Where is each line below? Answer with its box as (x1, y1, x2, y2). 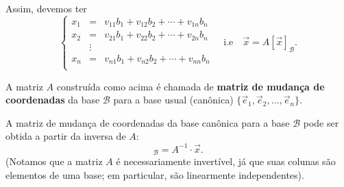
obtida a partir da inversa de (5, 129, 126, 143)
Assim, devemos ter (5, 1, 87, 15)
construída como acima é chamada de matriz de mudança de (56, 79, 325, 93)
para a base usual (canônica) (113, 92, 234, 107)
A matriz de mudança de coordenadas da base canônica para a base (5, 115, 290, 129)
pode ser (303, 115, 339, 129)
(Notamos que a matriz (5, 153, 103, 168)
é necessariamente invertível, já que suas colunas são (116, 153, 336, 168)
